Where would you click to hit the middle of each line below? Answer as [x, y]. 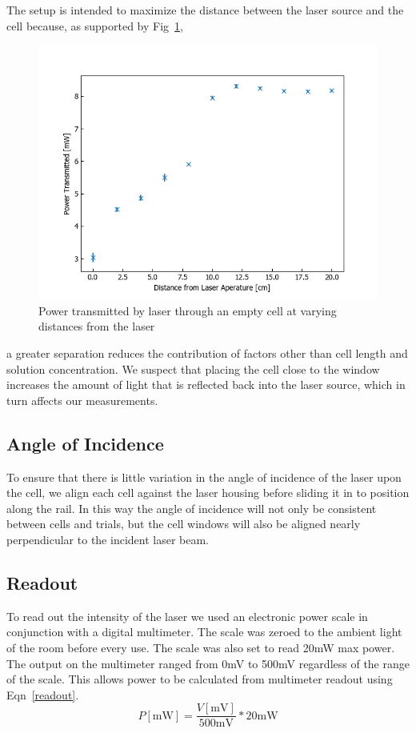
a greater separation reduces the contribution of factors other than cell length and [207, 352]
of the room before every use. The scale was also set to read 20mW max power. [201, 647]
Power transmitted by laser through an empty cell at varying [188, 310]
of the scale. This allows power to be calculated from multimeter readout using [200, 679]
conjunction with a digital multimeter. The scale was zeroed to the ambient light [204, 632]
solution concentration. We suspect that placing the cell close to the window [193, 369]
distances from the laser [97, 326]
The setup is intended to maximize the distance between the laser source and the [205, 10]
